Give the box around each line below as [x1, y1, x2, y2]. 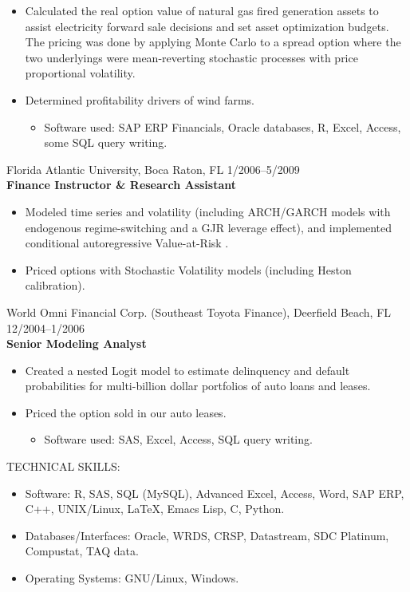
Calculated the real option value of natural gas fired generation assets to [25, 2, 379, 18]
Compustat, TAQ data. [25, 543, 139, 559]
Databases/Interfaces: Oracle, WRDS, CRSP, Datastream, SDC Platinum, [25, 527, 389, 543]
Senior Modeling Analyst [6, 335, 147, 352]
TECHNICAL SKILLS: [6, 458, 120, 475]
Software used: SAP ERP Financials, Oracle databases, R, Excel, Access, [44, 118, 401, 135]
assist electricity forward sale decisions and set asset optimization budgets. [25, 18, 389, 34]
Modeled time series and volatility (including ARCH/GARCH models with [25, 203, 391, 219]
